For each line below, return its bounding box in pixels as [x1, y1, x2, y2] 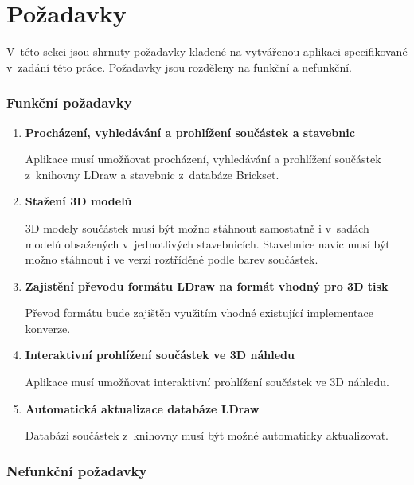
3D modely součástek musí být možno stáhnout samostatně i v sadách [25, 219, 369, 236]
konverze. [25, 319, 71, 336]
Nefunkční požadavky [6, 460, 147, 480]
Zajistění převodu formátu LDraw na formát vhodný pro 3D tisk [25, 277, 389, 294]
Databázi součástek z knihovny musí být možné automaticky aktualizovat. [25, 427, 389, 444]
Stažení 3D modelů [25, 193, 132, 209]
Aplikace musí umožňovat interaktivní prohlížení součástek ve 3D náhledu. [25, 374, 389, 390]
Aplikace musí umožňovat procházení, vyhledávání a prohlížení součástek [25, 151, 381, 167]
